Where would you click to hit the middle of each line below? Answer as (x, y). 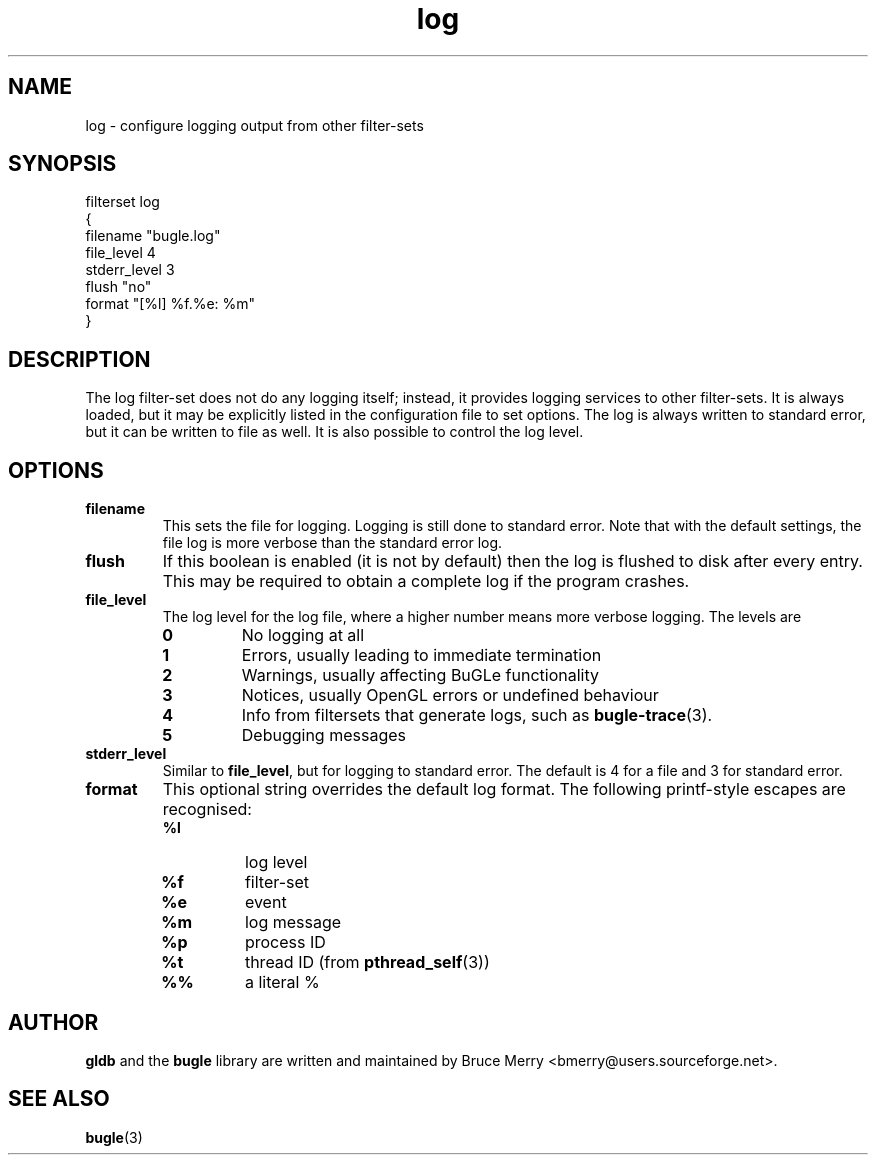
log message (293, 922)
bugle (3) (114, 1137)
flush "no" (118, 287)
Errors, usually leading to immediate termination (421, 655)
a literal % (282, 982)
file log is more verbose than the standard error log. (332, 543)
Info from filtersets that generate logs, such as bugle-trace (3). (477, 715)
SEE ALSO (59, 1099)
